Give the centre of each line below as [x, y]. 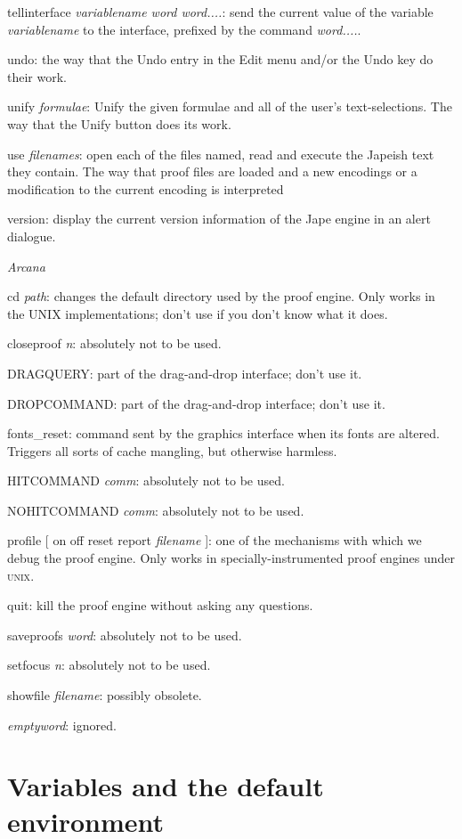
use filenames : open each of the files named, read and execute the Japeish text [221, 154]
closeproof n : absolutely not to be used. [114, 343]
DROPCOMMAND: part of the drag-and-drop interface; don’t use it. [196, 403]
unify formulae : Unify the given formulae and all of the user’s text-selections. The [230, 106]
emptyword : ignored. [62, 725]
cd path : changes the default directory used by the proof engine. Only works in [221, 296]
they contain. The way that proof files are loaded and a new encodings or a [212, 171]
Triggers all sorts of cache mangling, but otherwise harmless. [172, 450]
